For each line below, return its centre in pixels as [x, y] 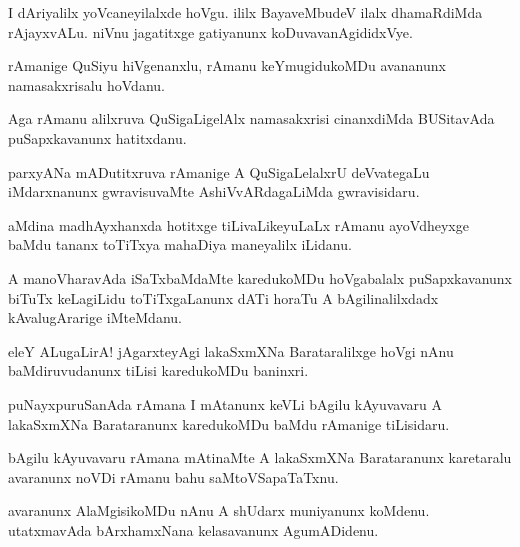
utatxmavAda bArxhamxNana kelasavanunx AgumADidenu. [193, 529]
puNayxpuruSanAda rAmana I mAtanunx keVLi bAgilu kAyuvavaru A [225, 403]
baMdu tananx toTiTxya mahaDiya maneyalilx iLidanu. [180, 244]
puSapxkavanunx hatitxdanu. [97, 137]
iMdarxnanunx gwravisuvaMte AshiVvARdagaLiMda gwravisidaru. [214, 191]
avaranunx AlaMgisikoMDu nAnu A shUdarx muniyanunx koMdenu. [219, 510]
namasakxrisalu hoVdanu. [86, 84]
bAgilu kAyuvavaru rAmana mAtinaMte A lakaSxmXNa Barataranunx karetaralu [260, 457]
